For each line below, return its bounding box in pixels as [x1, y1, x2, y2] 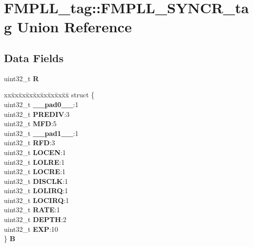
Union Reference [17, 17, 132, 37]
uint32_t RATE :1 [4, 204, 60, 215]
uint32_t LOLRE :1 [4, 157, 65, 167]
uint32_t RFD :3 [4, 137, 55, 148]
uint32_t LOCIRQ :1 [4, 195, 69, 205]
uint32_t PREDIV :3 [4, 109, 70, 119]
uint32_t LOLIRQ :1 [4, 185, 68, 196]
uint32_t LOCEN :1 [4, 147, 66, 157]
